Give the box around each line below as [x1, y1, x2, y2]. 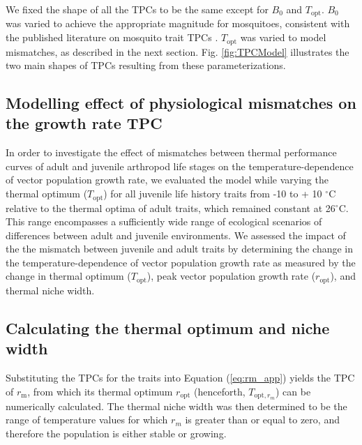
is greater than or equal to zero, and [185, 412, 340, 427]
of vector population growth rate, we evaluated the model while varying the [6, 172, 329, 187]
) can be [275, 384, 311, 398]
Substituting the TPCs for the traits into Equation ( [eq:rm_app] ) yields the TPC [6, 370, 355, 385]
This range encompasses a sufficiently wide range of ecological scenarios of [6, 214, 322, 229]
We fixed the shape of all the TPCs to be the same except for [6, 2, 269, 16]
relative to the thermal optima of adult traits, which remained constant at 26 [6, 200, 335, 215]
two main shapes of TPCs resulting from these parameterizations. [6, 58, 286, 73]
